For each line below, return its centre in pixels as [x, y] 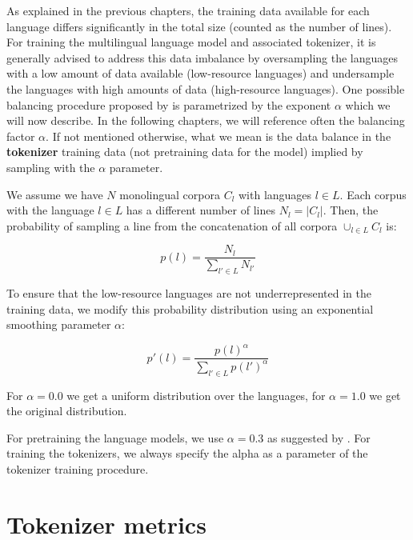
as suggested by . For [319, 437]
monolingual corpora [170, 194]
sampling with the [51, 167]
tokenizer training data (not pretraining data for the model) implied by [185, 152]
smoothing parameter [59, 324]
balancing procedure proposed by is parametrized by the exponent [169, 104]
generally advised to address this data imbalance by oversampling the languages [202, 57]
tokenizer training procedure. [78, 469]
